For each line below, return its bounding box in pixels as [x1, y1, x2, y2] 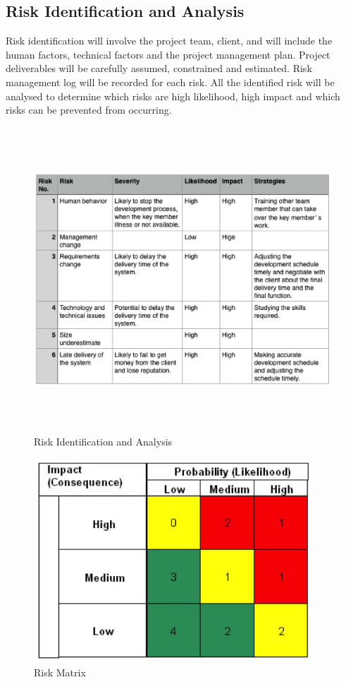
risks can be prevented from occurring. [6, 102, 172, 117]
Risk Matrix [34, 664, 86, 679]
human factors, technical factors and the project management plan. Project [6, 47, 330, 61]
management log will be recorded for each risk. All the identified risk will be [6, 74, 335, 89]
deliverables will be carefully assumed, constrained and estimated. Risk [6, 61, 312, 76]
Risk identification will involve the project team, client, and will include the [6, 33, 333, 48]
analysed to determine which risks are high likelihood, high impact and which [6, 88, 340, 103]
